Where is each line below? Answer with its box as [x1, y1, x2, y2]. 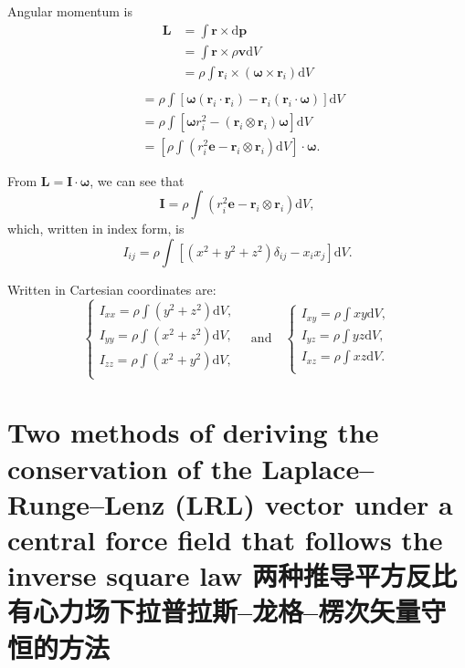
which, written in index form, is [7, 219, 185, 238]
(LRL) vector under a [174, 485, 453, 522]
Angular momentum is [7, 2, 133, 20]
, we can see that [90, 171, 185, 190]
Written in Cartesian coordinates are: [7, 280, 217, 298]
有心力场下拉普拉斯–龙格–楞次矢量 [7, 592, 421, 630]
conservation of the [7, 449, 252, 486]
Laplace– [261, 449, 375, 486]
